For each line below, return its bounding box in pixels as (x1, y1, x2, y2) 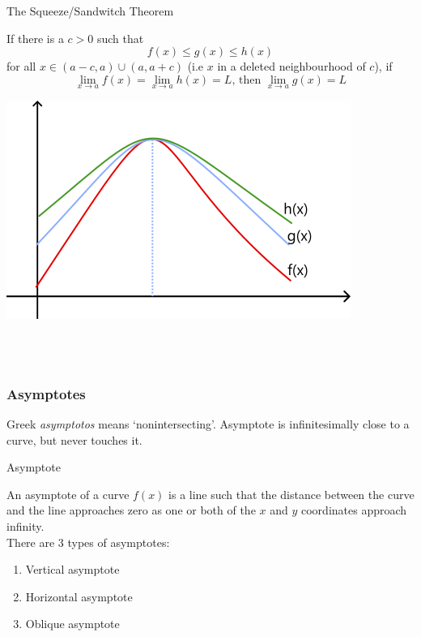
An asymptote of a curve (6, 485, 130, 502)
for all (6, 58, 36, 75)
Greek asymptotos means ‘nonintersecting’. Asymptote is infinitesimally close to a (6, 415, 410, 432)
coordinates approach (301, 501, 407, 519)
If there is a (6, 29, 64, 46)
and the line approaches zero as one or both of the (6, 501, 256, 519)
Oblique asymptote (25, 615, 120, 632)
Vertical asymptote (25, 561, 120, 578)
